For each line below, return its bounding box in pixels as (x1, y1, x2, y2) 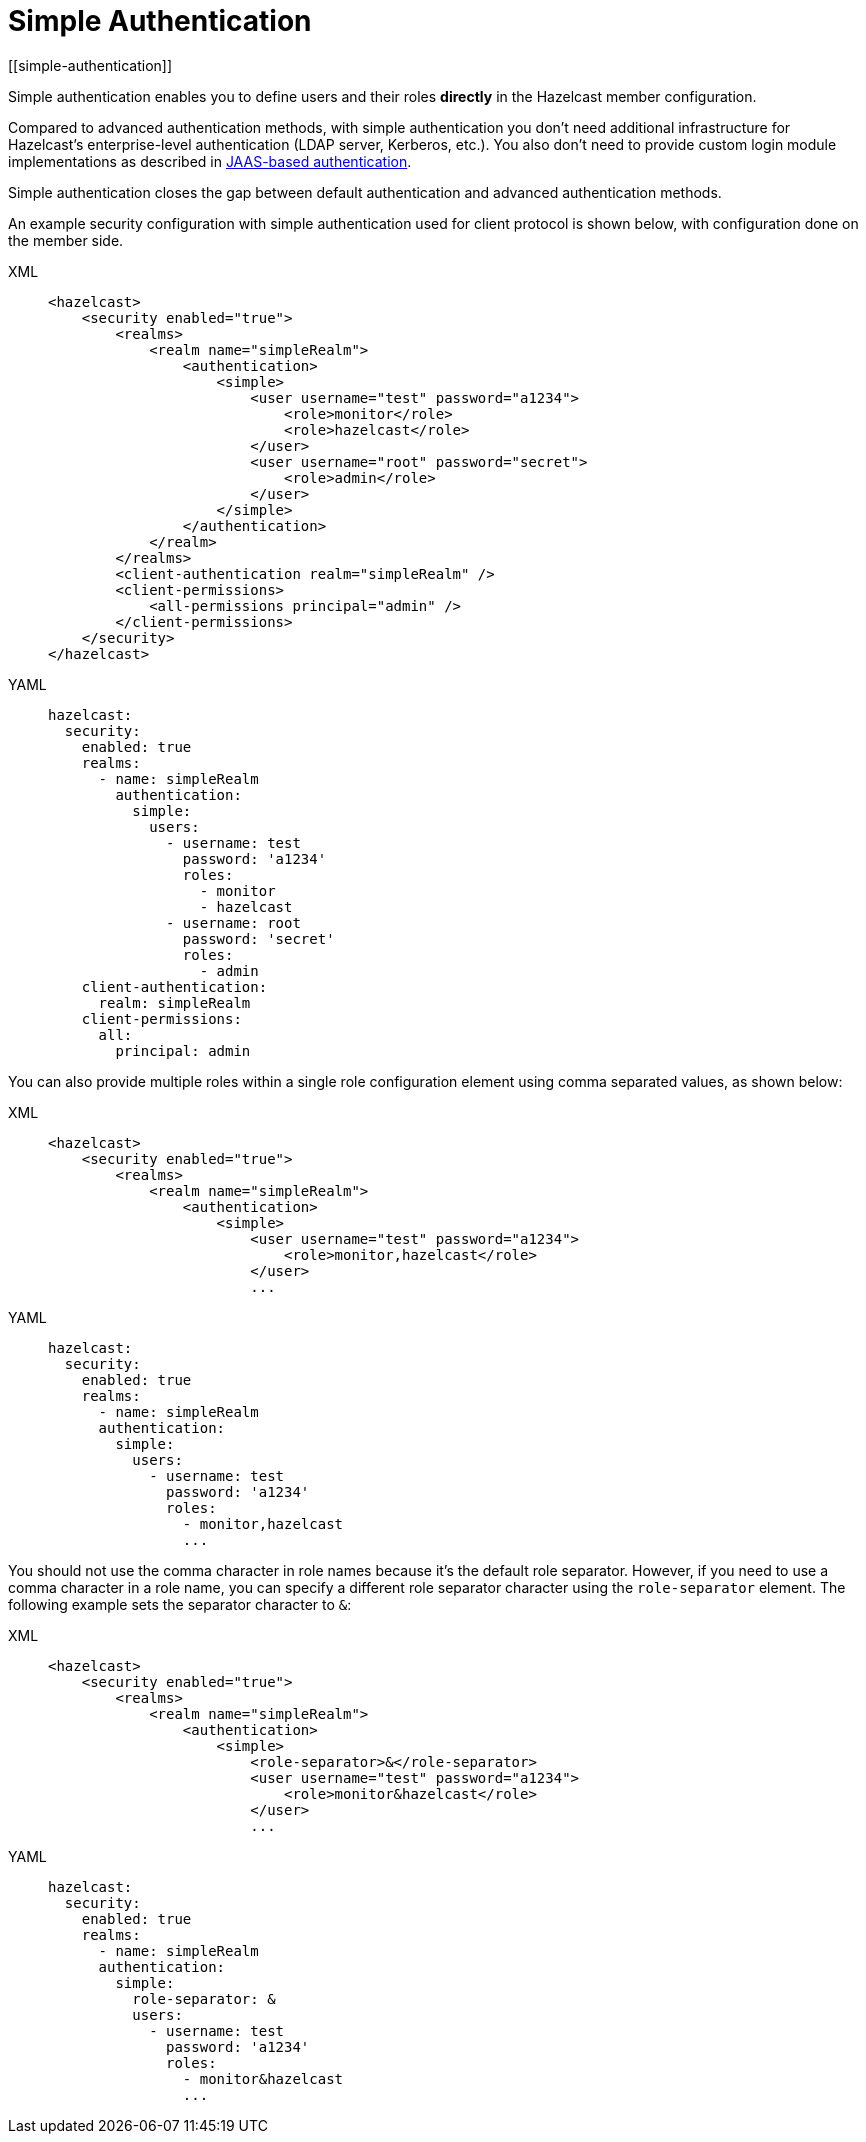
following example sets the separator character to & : (8, 1595, 352, 1613)
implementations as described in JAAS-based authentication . (8, 152, 412, 170)
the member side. (8, 231, 124, 249)
